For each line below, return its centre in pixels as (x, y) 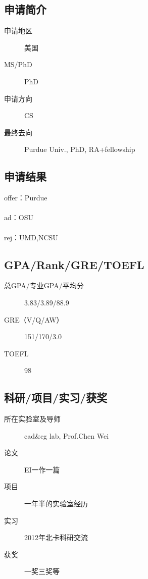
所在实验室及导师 (32, 419)
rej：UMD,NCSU (31, 237)
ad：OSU (19, 217)
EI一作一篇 (42, 469)
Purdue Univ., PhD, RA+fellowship (80, 149)
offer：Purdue (26, 198)
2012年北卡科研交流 (56, 537)
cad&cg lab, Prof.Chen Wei (67, 435)
